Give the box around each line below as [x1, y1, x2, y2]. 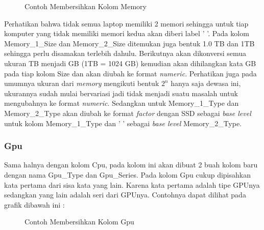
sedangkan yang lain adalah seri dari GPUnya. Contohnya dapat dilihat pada [4, 189, 246, 200]
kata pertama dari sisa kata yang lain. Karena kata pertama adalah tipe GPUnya [4, 179, 260, 190]
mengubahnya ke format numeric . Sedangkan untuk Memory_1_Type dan [4, 98, 239, 108]
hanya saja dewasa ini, [171, 78, 241, 89]
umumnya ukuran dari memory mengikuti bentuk [4, 78, 159, 89]
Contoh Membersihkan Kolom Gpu [25, 216, 134, 227]
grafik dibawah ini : [4, 199, 65, 210]
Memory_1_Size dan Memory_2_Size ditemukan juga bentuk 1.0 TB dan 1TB [4, 38, 255, 48]
